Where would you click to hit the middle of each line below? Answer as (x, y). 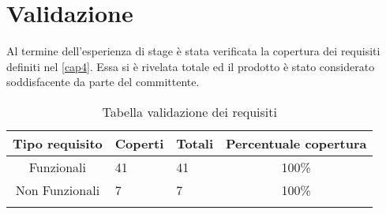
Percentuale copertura (296, 143)
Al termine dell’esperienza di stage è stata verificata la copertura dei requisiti (193, 51)
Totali (195, 143)
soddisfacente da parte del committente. (103, 82)
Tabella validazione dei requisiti (189, 111)
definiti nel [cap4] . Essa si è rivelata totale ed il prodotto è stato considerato (191, 66)
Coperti (139, 143)
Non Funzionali (58, 190)
